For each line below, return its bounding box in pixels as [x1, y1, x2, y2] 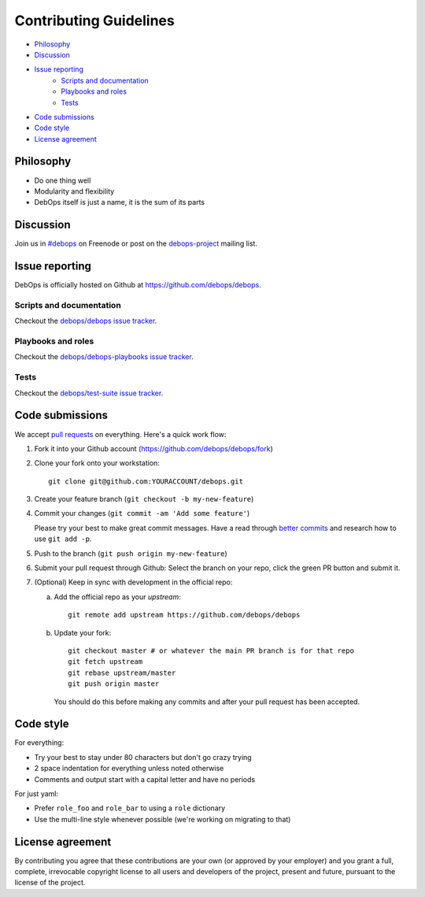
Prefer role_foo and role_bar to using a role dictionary [34, 803, 226, 813]
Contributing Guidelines [14, 12, 175, 29]
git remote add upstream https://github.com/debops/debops [68, 610, 301, 620]
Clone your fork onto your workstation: [34, 458, 161, 468]
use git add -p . [34, 534, 92, 543]
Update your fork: [54, 628, 112, 637]
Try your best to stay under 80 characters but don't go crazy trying [34, 752, 252, 762]
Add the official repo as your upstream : [54, 591, 181, 602]
